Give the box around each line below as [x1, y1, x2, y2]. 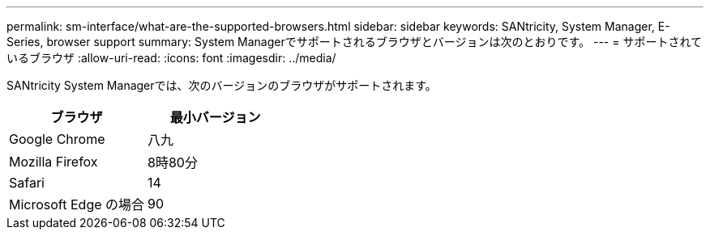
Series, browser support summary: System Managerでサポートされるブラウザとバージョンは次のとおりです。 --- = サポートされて [6, 35, 703, 48]
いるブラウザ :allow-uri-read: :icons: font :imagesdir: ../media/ [6, 51, 336, 65]
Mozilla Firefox [9, 154, 98, 170]
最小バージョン [169, 109, 261, 125]
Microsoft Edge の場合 [9, 196, 145, 213]
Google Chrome [9, 131, 105, 147]
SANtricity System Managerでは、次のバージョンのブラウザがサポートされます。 [6, 78, 437, 92]
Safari [9, 175, 45, 191]
